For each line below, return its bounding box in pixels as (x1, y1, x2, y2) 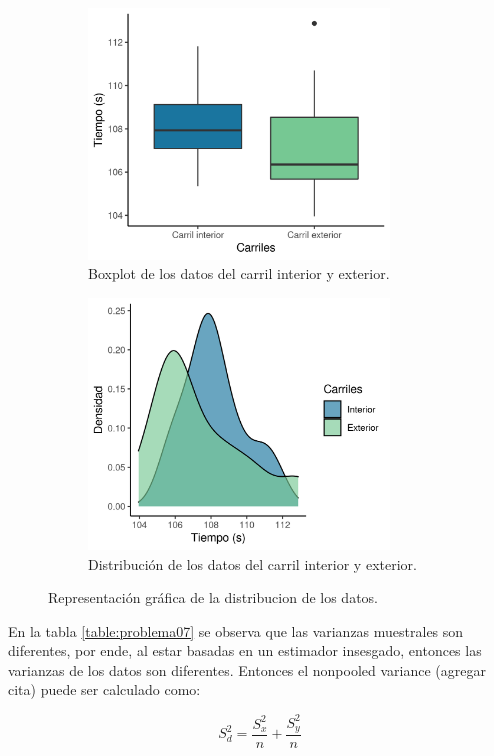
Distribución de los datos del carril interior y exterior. (88, 553, 417, 574)
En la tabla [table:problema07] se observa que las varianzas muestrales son (8, 620, 464, 641)
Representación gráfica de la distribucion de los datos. (48, 587, 379, 608)
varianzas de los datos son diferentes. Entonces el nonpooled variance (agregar (8, 659, 487, 680)
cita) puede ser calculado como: (8, 679, 201, 700)
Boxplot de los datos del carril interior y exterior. (88, 263, 390, 284)
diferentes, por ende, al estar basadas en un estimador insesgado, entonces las (8, 640, 482, 661)
